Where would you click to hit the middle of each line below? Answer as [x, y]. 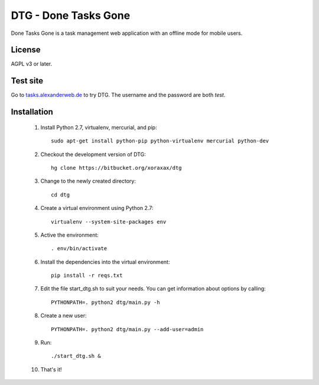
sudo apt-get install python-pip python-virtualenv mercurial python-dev [160, 141]
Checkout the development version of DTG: [93, 154]
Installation [32, 112]
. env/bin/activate [79, 249]
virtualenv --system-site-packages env [109, 221]
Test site [27, 81]
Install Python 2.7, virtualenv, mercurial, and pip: [99, 127]
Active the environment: [69, 235]
